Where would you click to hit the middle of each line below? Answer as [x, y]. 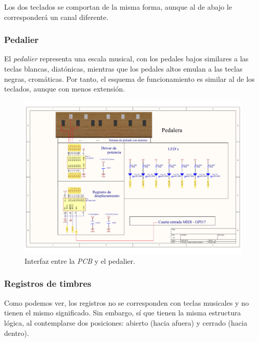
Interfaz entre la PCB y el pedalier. [80, 260]
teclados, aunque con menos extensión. [64, 89]
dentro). [17, 333]
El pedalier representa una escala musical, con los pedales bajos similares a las [126, 59]
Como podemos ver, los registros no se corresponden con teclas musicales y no [126, 302]
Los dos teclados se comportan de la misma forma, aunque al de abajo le [118, 7]
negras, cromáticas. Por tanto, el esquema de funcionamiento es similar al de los [129, 78]
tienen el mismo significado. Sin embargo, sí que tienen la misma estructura [123, 313]
